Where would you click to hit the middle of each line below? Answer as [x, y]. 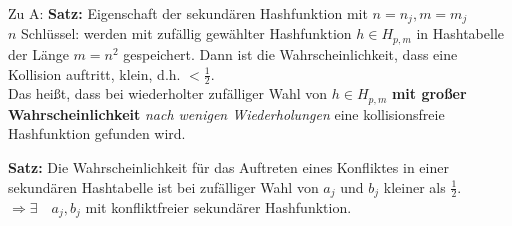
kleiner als [414, 186]
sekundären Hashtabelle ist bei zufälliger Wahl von [163, 186]
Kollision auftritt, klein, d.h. [94, 73]
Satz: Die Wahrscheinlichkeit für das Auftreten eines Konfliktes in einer [228, 166]
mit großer [429, 93]
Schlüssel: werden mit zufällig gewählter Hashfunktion [186, 33]
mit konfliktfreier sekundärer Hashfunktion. [218, 207]
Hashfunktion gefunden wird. [97, 133]
